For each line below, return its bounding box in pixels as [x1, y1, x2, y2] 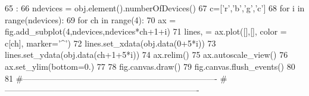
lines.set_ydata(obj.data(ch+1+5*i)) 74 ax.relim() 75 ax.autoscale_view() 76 [5, 48, 288, 61]
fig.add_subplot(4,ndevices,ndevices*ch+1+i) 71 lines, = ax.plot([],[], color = [5, 25, 287, 38]
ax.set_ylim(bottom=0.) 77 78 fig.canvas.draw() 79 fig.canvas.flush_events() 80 [5, 60, 295, 72]
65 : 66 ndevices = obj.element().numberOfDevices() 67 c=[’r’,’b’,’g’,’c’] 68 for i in [5, 2, 305, 14]
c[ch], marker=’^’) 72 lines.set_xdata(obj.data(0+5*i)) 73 [5, 36, 216, 49]
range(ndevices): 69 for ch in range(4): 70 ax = [5, 13, 176, 26]
